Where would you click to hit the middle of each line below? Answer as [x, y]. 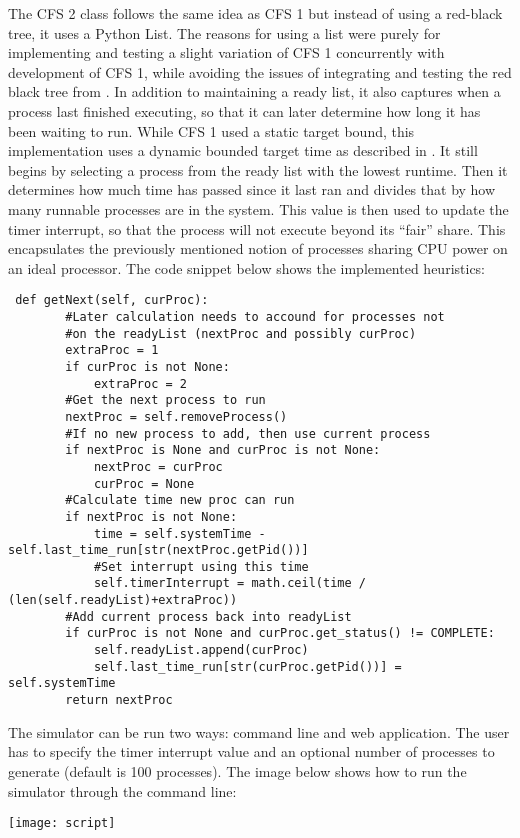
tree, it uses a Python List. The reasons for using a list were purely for [224, 32]
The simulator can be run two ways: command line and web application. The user [259, 731]
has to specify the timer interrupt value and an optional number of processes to [251, 751]
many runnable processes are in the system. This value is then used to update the [258, 208]
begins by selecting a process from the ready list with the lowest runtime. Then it [258, 169]
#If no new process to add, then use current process [248, 433]
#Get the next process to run [165, 400]
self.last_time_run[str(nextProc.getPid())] [158, 550]
